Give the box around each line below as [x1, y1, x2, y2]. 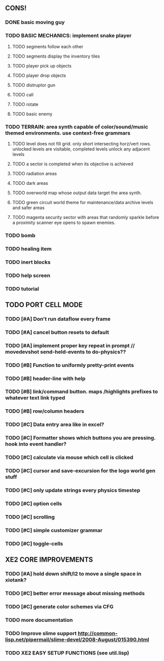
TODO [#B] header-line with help [5, 375, 86, 382]
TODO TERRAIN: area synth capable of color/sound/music [5, 123, 148, 130]
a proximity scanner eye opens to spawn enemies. [12, 220, 116, 225]
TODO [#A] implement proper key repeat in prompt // [5, 342, 135, 349]
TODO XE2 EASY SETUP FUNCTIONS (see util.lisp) [5, 649, 129, 656]
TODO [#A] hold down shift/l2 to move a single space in [5, 570, 142, 577]
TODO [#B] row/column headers [5, 408, 84, 415]
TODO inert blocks [5, 258, 51, 265]
